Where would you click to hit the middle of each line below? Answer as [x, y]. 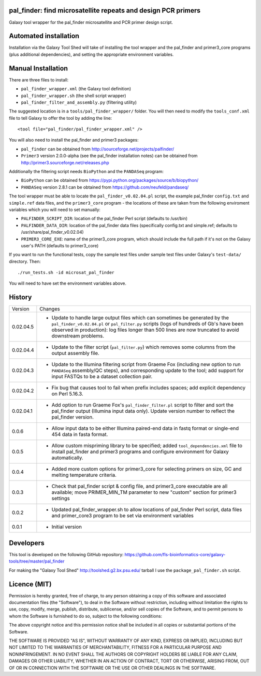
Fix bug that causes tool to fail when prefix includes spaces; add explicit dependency [149, 388]
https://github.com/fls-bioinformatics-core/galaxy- [175, 554]
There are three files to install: [39, 80]
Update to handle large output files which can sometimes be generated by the [140, 318]
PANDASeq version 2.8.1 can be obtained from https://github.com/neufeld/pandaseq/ [105, 187]
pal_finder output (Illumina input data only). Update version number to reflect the [143, 411]
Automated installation [44, 36]
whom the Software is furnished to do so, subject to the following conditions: [86, 616]
